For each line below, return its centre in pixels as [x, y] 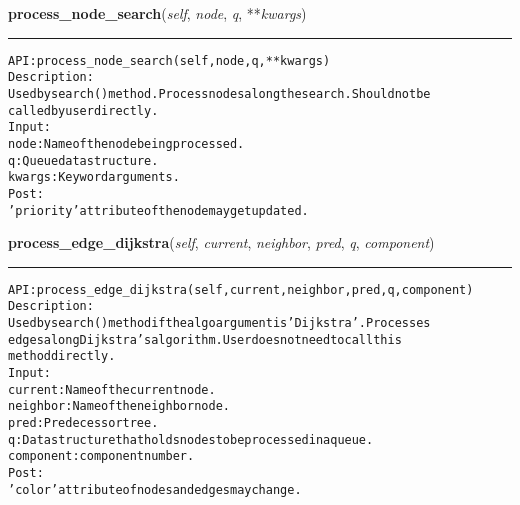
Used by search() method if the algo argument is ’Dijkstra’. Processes [219, 323]
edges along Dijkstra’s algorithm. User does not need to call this [205, 339]
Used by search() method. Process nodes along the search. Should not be [219, 93]
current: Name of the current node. [112, 389]
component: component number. [101, 456]
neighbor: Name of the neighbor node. [119, 406]
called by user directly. [83, 110]
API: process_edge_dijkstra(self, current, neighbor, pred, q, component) [241, 289]
